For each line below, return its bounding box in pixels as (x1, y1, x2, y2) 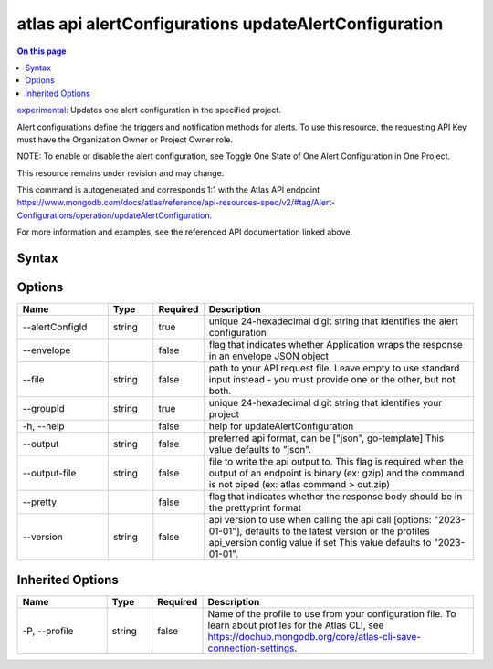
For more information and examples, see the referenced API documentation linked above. (16, 226, 353, 237)
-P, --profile (22, 624, 74, 637)
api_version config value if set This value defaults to (208, 537, 432, 549)
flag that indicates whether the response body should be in (208, 490, 463, 503)
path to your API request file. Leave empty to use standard (208, 361, 460, 374)
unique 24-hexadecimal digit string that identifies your (208, 397, 443, 410)
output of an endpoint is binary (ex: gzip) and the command (208, 466, 465, 479)
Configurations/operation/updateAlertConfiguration (16, 210, 210, 221)
